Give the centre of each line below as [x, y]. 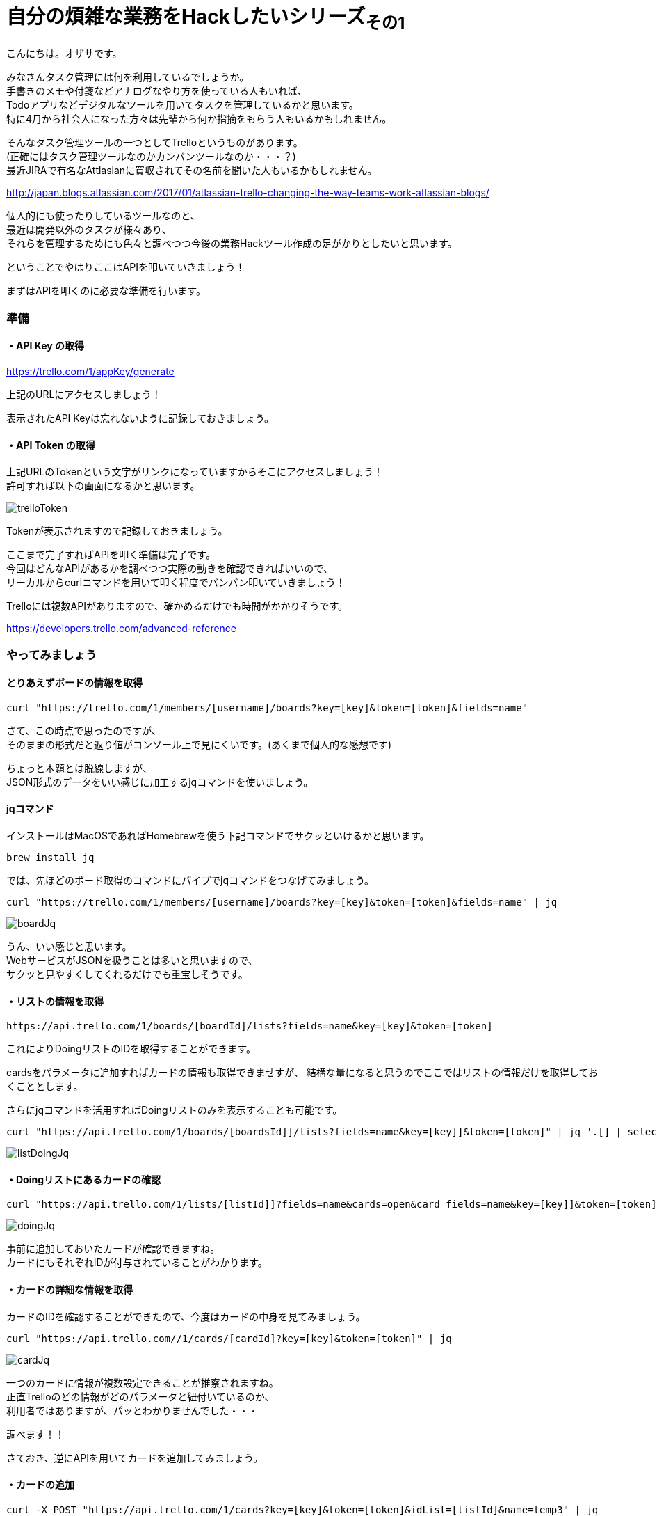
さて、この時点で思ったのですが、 [84, 730]
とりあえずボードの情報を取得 [74, 683]
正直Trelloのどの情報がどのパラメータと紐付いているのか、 [140, 1396]
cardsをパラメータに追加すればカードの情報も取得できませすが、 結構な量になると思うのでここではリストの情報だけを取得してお [302, 1073]
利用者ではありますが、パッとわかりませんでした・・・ [132, 1410]
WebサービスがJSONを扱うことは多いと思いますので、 [132, 960]
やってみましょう [52, 655]
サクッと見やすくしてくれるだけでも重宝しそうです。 [127, 974]
